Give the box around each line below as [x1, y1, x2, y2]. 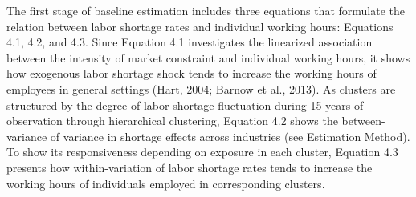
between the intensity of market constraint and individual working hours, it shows [6, 49, 410, 66]
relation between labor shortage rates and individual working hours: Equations [6, 18, 394, 34]
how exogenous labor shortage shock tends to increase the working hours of [6, 65, 377, 82]
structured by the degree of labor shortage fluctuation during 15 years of [6, 96, 364, 113]
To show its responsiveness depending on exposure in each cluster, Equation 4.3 [6, 143, 398, 160]
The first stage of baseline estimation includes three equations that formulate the [6, 2, 406, 18]
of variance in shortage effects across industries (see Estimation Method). [50, 127, 410, 144]
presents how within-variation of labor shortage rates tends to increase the [6, 159, 373, 175]
